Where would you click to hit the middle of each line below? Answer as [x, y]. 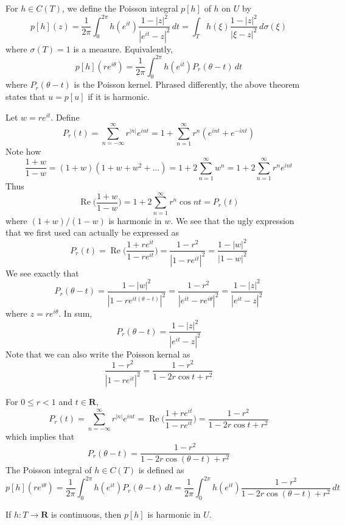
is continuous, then [86, 514]
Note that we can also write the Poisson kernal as [98, 354]
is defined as [161, 470]
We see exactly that [42, 273]
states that [26, 96]
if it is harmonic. [119, 96]
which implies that [40, 436]
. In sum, [75, 313]
